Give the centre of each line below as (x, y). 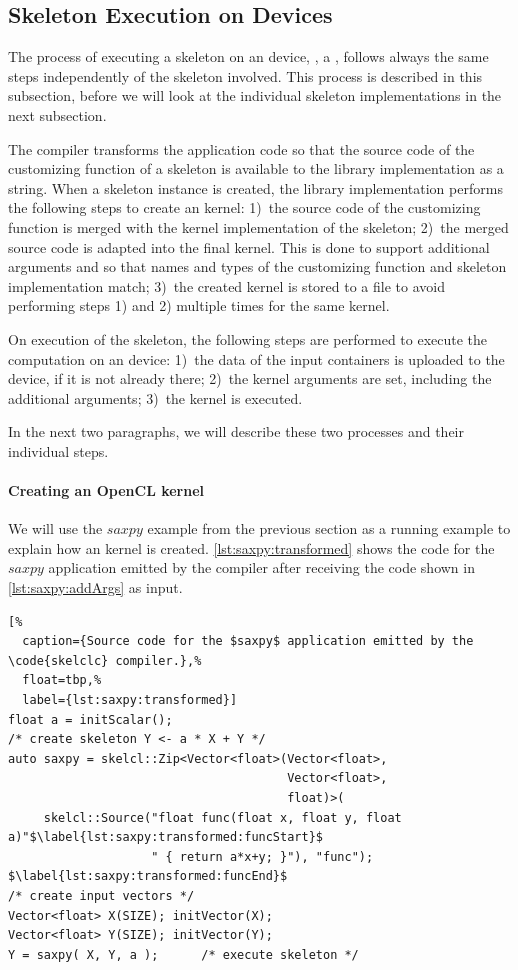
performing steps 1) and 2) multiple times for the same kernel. (199, 305)
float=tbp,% (62, 680)
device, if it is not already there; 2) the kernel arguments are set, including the (250, 378)
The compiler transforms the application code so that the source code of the (241, 148)
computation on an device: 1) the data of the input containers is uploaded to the (256, 358)
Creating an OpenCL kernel (106, 490)
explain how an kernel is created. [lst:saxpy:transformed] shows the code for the (251, 547)
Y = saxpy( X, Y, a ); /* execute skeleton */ (183, 954)
